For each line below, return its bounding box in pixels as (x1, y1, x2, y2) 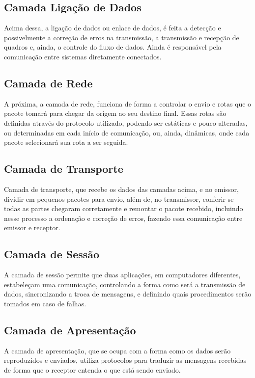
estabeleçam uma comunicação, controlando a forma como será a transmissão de (4, 279, 246, 289)
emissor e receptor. (4, 222, 60, 233)
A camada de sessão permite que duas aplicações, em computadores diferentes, (4, 270, 241, 280)
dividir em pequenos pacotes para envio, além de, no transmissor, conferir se (4, 193, 234, 204)
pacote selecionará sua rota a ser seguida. (4, 137, 128, 147)
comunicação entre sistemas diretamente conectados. (4, 51, 162, 61)
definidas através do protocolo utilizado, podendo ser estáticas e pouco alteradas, (4, 117, 248, 128)
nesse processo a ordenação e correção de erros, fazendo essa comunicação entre (4, 213, 243, 223)
